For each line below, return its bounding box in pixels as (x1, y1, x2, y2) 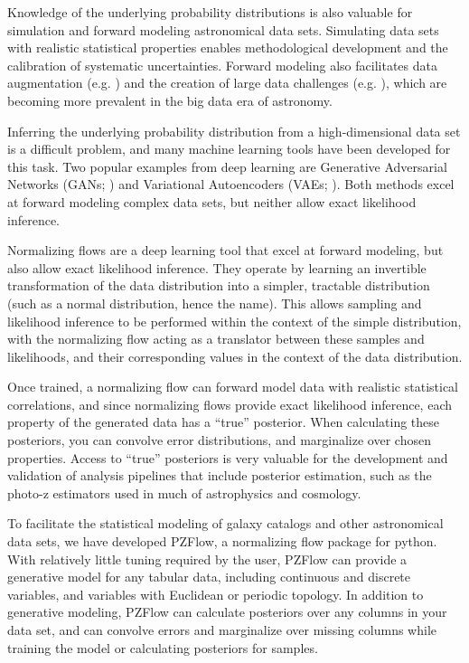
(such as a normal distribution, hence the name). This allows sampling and (7, 293, 422, 312)
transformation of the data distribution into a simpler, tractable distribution (7, 276, 430, 295)
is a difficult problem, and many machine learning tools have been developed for (7, 139, 451, 158)
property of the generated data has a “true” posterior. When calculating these (7, 412, 440, 431)
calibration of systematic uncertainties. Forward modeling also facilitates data (7, 55, 437, 74)
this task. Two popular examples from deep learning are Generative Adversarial (7, 156, 447, 175)
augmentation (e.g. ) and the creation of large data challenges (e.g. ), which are (7, 73, 447, 92)
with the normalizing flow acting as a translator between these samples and (7, 329, 425, 348)
